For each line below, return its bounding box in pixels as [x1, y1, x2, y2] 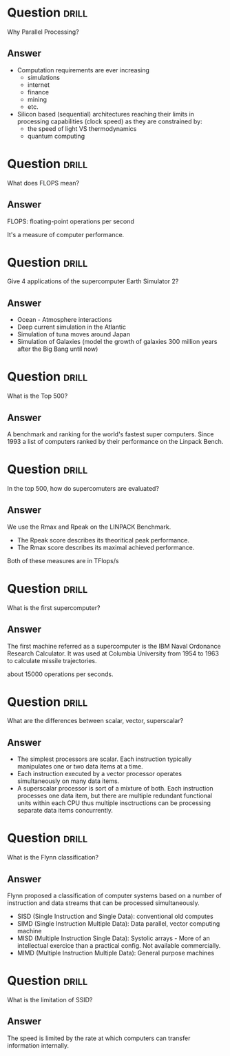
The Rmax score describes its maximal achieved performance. [17, 543, 195, 551]
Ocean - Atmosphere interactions [17, 316, 112, 324]
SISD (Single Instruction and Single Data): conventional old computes [17, 912, 213, 920]
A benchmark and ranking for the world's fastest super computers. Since [7, 430, 214, 438]
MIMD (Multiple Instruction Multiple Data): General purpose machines [17, 949, 215, 957]
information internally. [7, 1041, 70, 1049]
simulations [27, 73, 61, 81]
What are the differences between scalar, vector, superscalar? [7, 717, 184, 725]
